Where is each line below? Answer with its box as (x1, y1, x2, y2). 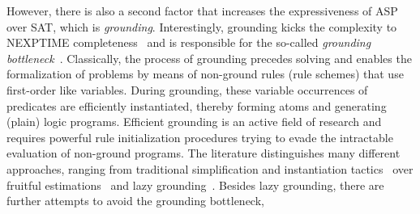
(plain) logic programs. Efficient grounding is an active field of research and (6, 113, 382, 130)
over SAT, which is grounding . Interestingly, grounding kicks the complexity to (6, 18, 397, 35)
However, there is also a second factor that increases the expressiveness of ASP (6, 2, 398, 19)
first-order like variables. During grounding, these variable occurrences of (6, 81, 368, 98)
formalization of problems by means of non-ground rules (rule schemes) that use (6, 65, 404, 82)
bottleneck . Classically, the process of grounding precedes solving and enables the (6, 49, 412, 66)
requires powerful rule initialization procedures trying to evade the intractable (6, 128, 393, 145)
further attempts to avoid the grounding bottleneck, (6, 192, 264, 209)
